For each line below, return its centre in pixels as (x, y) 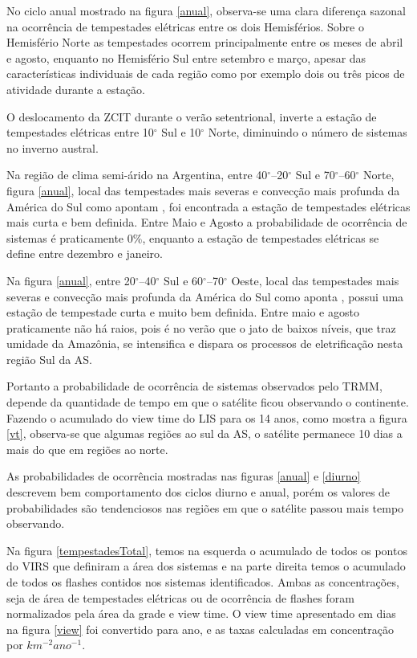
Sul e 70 (315, 175)
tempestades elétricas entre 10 (80, 132)
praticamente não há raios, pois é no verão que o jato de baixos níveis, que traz (201, 327)
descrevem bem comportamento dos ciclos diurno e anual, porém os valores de (198, 492)
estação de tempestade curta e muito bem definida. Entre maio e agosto (183, 312)
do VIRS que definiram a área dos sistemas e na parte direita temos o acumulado (206, 566)
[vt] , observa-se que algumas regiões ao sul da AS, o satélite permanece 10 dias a (204, 433)
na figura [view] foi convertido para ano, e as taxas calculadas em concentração (200, 629)
